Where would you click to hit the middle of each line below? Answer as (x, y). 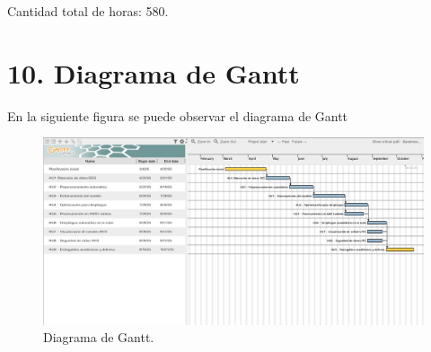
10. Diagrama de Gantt (154, 72)
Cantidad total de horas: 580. (88, 11)
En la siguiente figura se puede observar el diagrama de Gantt (178, 115)
